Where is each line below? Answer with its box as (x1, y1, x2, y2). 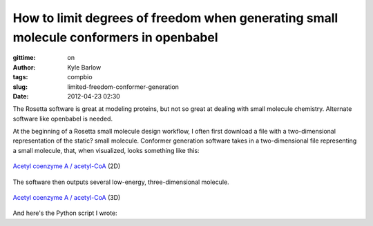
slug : (12, 83, 28, 91)
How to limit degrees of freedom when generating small (12, 10, 338, 25)
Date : (12, 92, 29, 100)
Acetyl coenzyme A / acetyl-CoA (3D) (12, 194, 121, 202)
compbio (67, 73, 93, 81)
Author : (12, 63, 36, 72)
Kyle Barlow (67, 63, 102, 72)
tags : (12, 73, 28, 81)
